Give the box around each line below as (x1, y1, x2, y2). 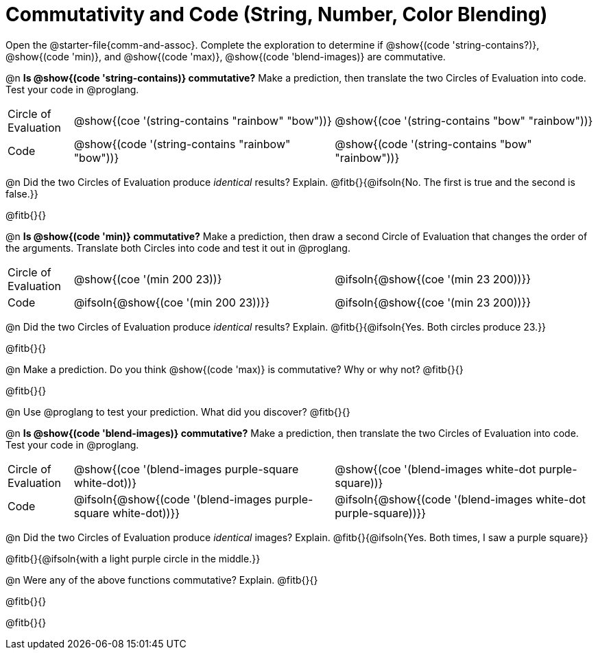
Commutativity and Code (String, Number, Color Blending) (5, 3, 548, 26)
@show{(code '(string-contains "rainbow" (73, 136, 291, 151)
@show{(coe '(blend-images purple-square (73, 462, 299, 476)
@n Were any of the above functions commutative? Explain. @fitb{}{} (5, 573, 318, 586)
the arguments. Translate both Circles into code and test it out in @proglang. (5, 241, 350, 254)
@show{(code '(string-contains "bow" (335, 136, 532, 151)
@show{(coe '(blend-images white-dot (335, 462, 536, 476)
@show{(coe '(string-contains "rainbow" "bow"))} (73, 113, 332, 128)
